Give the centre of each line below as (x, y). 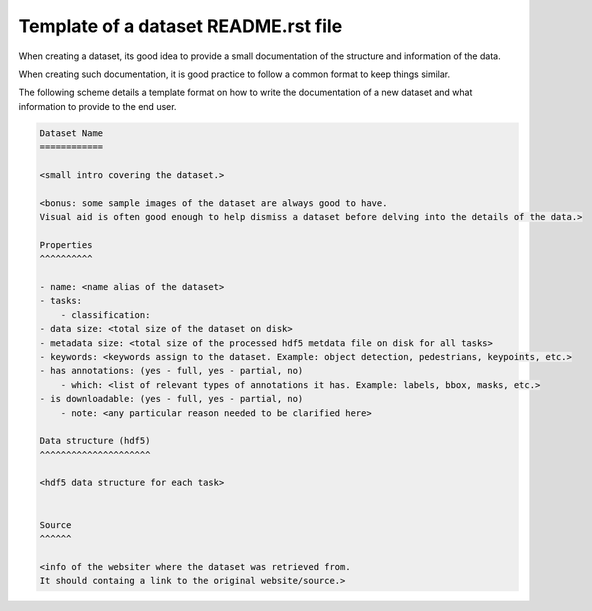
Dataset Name (71, 133)
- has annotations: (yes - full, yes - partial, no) (171, 371)
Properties (66, 244)
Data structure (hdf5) (95, 441)
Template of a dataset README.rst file (180, 26)
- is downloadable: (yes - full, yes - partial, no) (171, 399)
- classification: (105, 314)
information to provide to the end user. (97, 106)
